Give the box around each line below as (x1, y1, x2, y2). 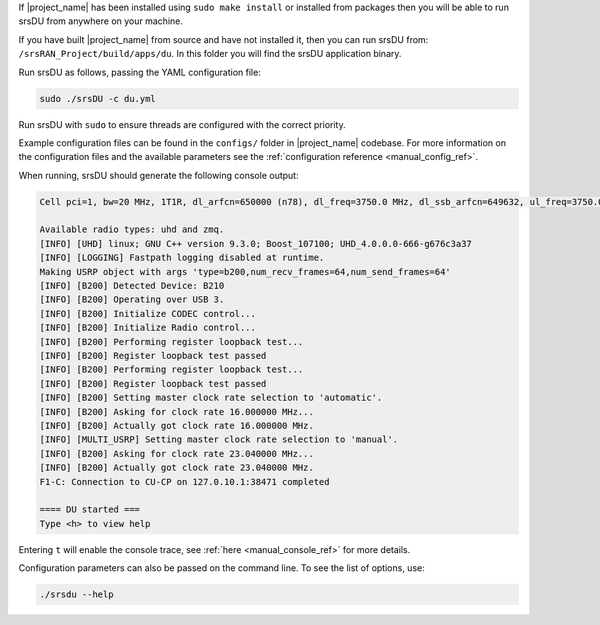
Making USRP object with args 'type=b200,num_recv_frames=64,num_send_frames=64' (39, 266, 452, 277)
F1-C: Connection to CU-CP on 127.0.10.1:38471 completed (39, 476, 330, 487)
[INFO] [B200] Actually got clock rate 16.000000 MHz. (39, 420, 314, 431)
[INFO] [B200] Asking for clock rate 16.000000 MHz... (39, 406, 314, 417)
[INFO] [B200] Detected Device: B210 (39, 280, 225, 292)
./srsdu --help (39, 589, 114, 600)
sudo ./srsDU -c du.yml (39, 93, 157, 104)
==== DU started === (39, 504, 140, 515)
